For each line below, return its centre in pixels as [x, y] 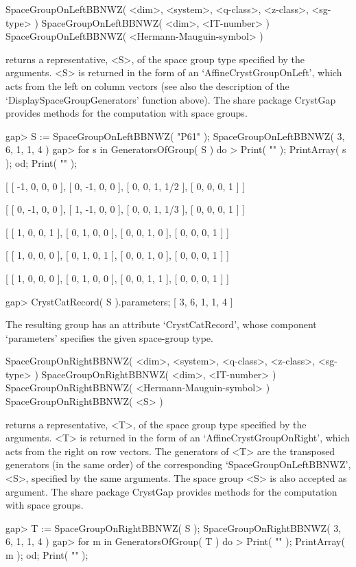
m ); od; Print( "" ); [47, 555]
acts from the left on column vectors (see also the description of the [147, 85]
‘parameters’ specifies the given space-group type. [109, 337]
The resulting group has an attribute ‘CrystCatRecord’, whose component [161, 324]
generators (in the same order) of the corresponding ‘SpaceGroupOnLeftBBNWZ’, [178, 464]
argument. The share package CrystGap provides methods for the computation [171, 491]
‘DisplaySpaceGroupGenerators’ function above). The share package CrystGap [171, 99]
